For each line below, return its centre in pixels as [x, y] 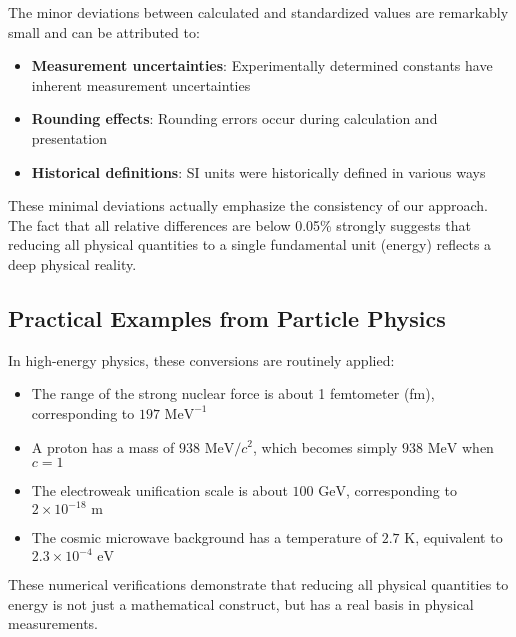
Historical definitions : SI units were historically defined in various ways [258, 171]
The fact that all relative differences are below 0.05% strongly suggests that [239, 224]
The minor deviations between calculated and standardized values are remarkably [258, 12]
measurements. [53, 623]
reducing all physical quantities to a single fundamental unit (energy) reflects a [250, 244]
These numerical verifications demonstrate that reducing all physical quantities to [258, 584]
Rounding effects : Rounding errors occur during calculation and [234, 118]
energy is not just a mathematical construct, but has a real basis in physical [241, 603]
